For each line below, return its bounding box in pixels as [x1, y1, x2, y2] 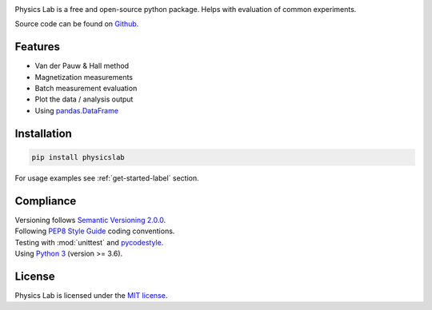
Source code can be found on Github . [14, 19, 139, 29]
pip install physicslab [31, 153, 126, 161]
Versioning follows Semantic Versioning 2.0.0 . [14, 215, 166, 225]
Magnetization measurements [34, 72, 134, 81]
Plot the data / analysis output [34, 94, 134, 104]
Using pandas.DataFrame [34, 105, 119, 115]
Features [14, 40, 60, 54]
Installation [14, 126, 72, 140]
